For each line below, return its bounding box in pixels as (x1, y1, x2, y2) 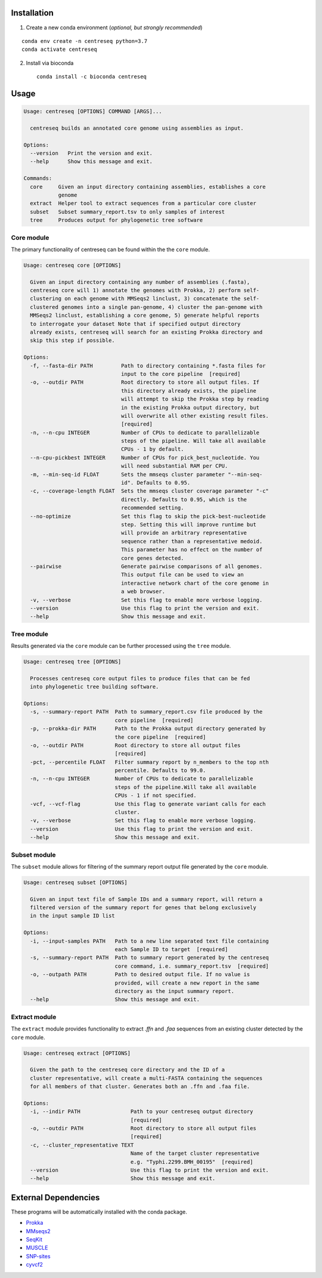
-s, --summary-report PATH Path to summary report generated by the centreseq (30, 954, 270, 961)
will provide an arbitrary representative (120, 530, 247, 536)
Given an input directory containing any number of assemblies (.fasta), (30, 279, 250, 285)
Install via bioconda (26, 59, 74, 66)
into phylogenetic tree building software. (30, 683, 159, 690)
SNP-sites (26, 1252, 51, 1259)
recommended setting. (120, 505, 184, 511)
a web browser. (120, 588, 165, 595)
